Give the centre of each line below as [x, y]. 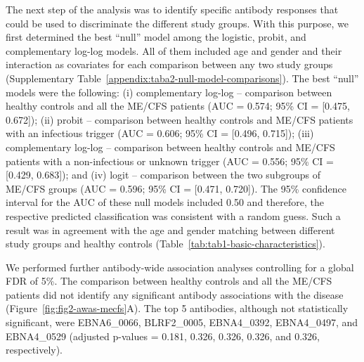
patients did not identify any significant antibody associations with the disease [175, 294]
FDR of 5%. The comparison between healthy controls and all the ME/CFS [169, 281]
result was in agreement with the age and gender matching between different [170, 230]
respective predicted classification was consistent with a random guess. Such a [173, 215]
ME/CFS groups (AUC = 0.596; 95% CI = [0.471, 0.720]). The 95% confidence [176, 188]
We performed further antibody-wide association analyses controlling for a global [180, 267]
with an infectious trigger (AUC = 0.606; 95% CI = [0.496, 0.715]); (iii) [160, 133]
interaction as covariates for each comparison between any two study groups [169, 64]
